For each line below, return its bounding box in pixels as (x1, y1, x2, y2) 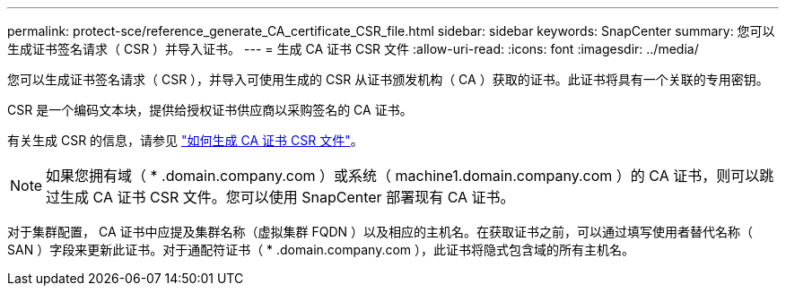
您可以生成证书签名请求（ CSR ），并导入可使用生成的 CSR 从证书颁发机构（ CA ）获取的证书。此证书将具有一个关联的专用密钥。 (7, 72, 769, 87)
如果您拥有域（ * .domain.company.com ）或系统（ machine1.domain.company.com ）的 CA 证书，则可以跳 (46, 167, 774, 185)
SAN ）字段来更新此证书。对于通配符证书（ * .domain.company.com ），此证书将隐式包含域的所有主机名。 (7, 242, 635, 257)
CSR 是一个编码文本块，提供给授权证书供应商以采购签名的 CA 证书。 (7, 102, 413, 117)
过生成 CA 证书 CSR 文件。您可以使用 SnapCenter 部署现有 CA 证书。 (46, 188, 515, 206)
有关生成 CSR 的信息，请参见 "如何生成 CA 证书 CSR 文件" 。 (7, 133, 363, 148)
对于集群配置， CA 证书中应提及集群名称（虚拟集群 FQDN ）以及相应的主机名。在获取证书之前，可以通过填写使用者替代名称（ (7, 224, 753, 239)
